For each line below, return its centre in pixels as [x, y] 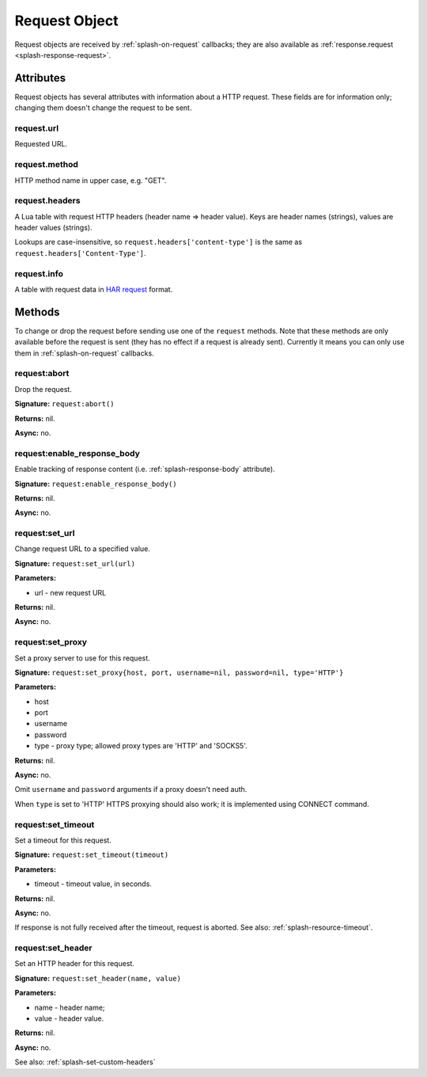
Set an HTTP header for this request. [74, 964]
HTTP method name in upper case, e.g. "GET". [91, 180]
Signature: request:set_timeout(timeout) [92, 854]
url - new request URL [70, 592]
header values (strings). [53, 228]
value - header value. [69, 1018]
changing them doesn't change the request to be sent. [103, 108]
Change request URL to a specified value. [82, 549]
